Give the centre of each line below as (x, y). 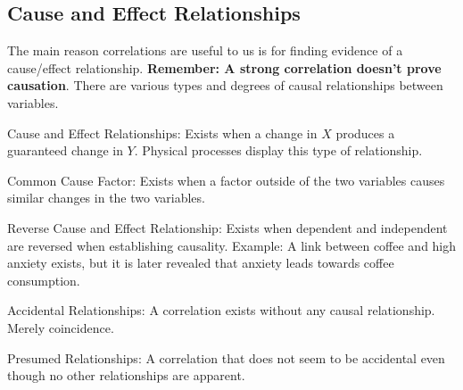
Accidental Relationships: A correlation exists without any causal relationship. (221, 310)
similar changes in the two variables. (106, 198)
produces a (365, 133)
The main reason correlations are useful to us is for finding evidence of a (205, 50)
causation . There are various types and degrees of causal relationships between (225, 85)
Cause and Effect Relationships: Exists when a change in (162, 133)
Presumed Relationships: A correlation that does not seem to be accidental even (226, 357)
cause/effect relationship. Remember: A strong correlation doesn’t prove (224, 67)
